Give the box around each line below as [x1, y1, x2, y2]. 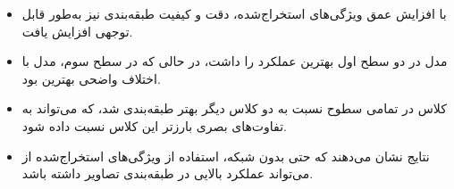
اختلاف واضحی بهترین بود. [21, 69, 161, 87]
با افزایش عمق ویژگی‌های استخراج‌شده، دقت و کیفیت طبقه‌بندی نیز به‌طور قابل [21, 4, 447, 22]
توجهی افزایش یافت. [21, 21, 133, 40]
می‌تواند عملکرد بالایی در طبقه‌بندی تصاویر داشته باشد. [21, 164, 314, 183]
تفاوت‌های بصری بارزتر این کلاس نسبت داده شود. [21, 116, 287, 135]
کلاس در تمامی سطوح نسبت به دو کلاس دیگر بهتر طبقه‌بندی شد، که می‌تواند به [21, 99, 447, 118]
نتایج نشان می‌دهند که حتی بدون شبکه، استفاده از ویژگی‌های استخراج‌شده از [21, 146, 430, 165]
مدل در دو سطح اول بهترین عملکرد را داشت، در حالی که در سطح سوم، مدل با [21, 52, 448, 70]
